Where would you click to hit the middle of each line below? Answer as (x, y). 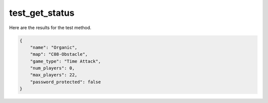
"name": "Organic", (54, 47)
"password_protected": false (66, 82)
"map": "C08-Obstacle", (59, 54)
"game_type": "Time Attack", (66, 61)
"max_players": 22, (54, 75)
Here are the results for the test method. (50, 28)
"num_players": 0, (52, 68)
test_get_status (42, 13)
